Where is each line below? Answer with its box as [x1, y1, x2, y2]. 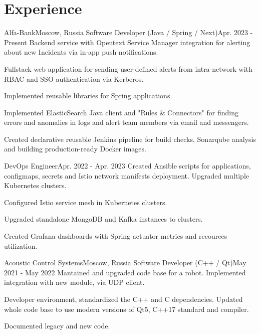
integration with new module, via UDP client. [4, 277, 145, 287]
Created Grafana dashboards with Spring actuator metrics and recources [4, 231, 227, 241]
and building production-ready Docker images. [4, 143, 146, 154]
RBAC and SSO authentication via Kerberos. [4, 73, 144, 84]
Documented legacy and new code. [4, 320, 110, 331]
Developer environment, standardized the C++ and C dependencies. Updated [4, 294, 243, 304]
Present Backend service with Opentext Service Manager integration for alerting [4, 37, 250, 47]
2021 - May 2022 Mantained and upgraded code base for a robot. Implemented [4, 267, 246, 277]
